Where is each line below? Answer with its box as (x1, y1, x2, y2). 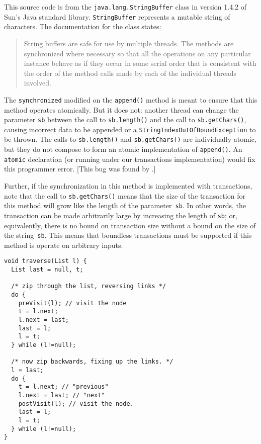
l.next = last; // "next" (18, 391, 105, 399)
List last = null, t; (11, 266, 83, 274)
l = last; (11, 366, 44, 374)
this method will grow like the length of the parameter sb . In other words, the (4, 200, 246, 211)
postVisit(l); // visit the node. (18, 400, 134, 407)
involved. (24, 77, 51, 88)
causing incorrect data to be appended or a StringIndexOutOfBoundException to (4, 124, 256, 134)
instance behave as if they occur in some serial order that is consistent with (24, 58, 256, 68)
